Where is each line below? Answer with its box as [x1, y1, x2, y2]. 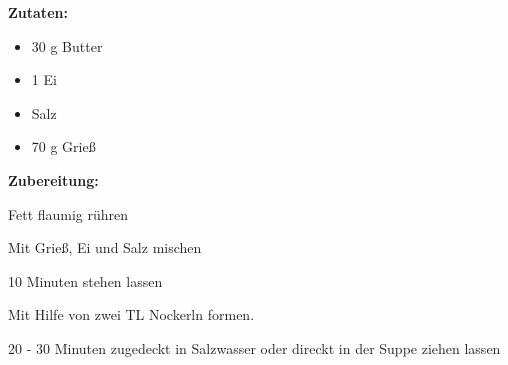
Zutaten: [8, 2, 68, 22]
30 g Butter [31, 35, 103, 56]
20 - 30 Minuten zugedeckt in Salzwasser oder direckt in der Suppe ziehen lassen [8, 337, 501, 358]
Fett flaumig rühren [8, 203, 129, 224]
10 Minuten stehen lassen [8, 270, 163, 291]
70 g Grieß [31, 136, 96, 157]
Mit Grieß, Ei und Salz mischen [8, 237, 202, 258]
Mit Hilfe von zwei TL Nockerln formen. [8, 304, 255, 325]
